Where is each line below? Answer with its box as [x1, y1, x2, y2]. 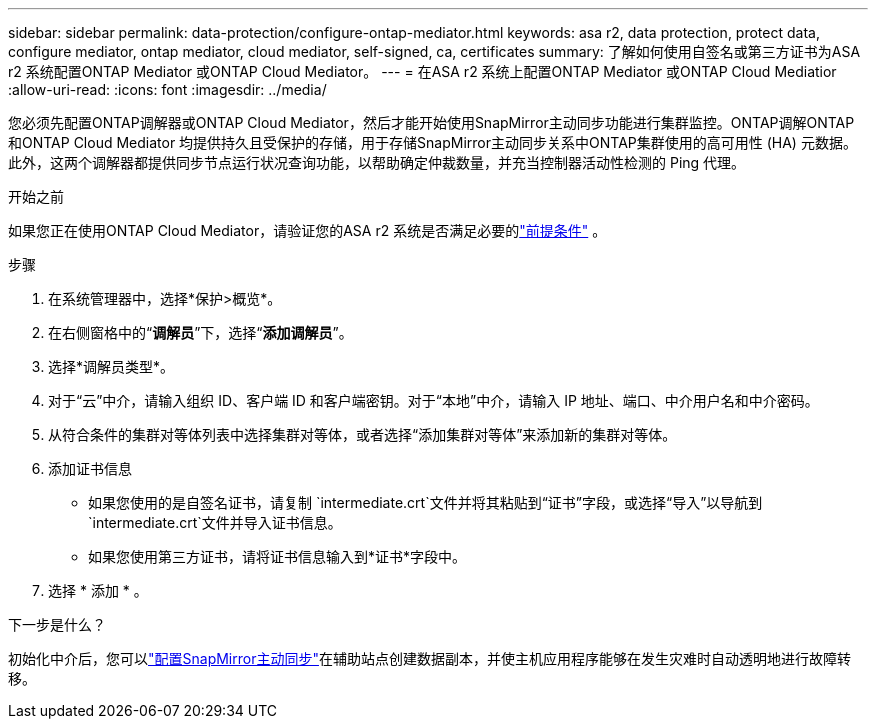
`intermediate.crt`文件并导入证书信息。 [88, 514, 342, 531]
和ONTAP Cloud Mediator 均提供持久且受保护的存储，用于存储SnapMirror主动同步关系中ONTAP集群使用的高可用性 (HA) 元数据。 [8, 134, 857, 151]
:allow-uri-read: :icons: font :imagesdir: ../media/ [8, 81, 327, 98]
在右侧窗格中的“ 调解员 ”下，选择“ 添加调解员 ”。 [48, 324, 353, 341]
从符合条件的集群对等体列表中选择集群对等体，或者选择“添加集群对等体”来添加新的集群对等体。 [48, 426, 677, 443]
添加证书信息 [48, 460, 132, 477]
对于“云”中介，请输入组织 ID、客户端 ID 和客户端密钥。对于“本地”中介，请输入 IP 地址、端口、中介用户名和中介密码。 [48, 392, 819, 409]
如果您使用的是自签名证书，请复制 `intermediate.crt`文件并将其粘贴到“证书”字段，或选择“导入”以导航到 [88, 494, 763, 511]
